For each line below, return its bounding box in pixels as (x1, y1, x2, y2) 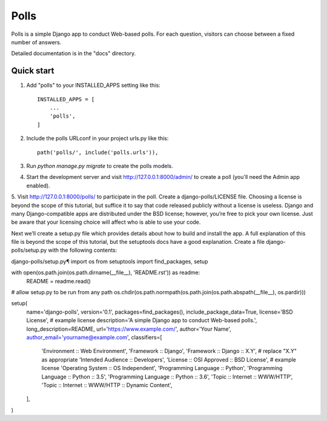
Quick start (11, 66, 54, 76)
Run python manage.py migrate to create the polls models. (26, 162, 173, 169)
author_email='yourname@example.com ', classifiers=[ (26, 334, 163, 341)
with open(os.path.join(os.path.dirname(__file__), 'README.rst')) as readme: (11, 269, 200, 276)
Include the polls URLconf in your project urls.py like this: (26, 135, 169, 142)
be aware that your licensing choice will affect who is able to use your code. (11, 218, 201, 226)
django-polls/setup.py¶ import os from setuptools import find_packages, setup (11, 258, 208, 265)
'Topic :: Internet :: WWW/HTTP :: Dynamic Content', (41, 381, 173, 388)
